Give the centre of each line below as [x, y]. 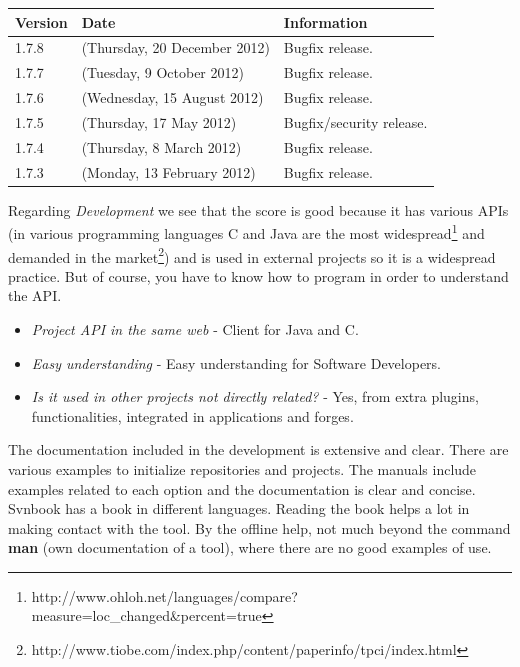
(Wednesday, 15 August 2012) [172, 97]
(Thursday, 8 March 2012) [161, 146]
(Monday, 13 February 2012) [168, 171]
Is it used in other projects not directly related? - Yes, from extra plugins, [255, 396]
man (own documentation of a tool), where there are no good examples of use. [250, 547]
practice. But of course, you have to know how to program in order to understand [258, 275]
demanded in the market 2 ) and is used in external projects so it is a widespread [252, 255]
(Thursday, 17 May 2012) [159, 121]
